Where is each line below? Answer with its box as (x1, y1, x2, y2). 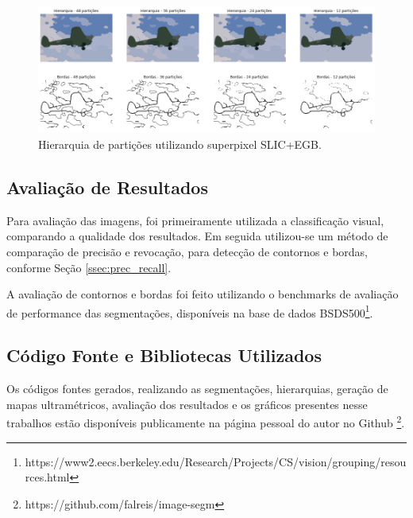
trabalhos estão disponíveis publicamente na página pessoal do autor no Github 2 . (6, 412, 405, 431)
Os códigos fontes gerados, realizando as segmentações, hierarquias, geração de (6, 380, 388, 397)
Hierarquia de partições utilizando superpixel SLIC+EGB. (38, 136, 322, 153)
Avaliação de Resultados (6, 175, 208, 200)
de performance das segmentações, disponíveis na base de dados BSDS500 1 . (6, 302, 373, 321)
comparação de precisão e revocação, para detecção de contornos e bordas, (6, 243, 369, 260)
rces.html (25, 469, 70, 485)
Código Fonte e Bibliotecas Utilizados (6, 343, 322, 368)
